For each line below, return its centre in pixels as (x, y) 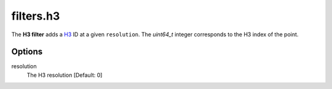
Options (27, 52)
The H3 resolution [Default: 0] (65, 75)
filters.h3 (36, 16)
